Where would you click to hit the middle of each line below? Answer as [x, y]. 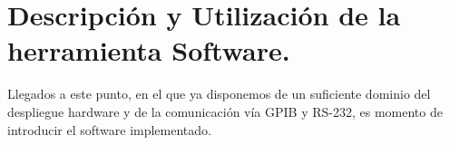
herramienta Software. [149, 50]
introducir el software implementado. [109, 129]
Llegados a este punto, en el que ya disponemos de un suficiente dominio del [219, 94]
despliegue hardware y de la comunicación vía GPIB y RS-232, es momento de [225, 111]
